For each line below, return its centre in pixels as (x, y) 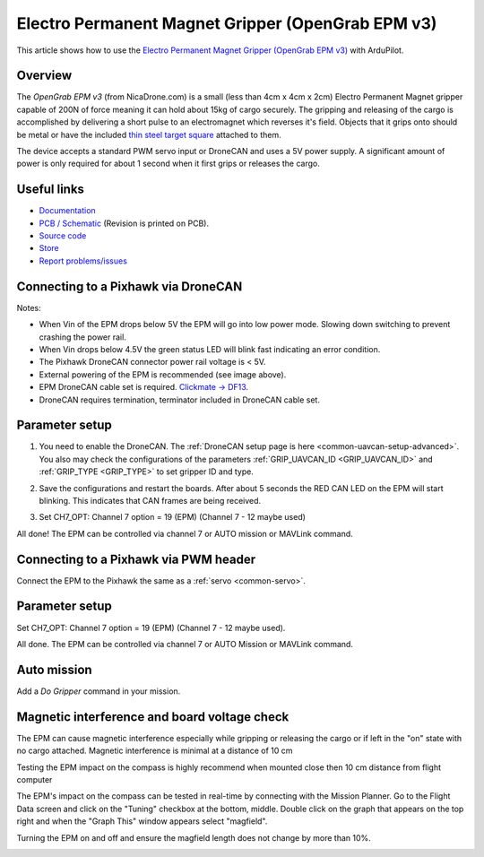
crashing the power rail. (83, 337)
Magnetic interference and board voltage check (153, 717)
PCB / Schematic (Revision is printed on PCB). (124, 223)
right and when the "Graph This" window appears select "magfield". (142, 821)
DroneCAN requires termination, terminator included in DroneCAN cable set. (179, 400)
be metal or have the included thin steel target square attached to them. (149, 134)
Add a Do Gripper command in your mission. (99, 691)
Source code (63, 236)
